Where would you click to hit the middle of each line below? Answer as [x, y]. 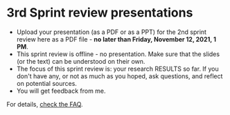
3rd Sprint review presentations [100, 13]
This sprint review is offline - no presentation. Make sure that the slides [118, 54]
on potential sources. [47, 83]
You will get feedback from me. [61, 91]
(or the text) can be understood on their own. [81, 61]
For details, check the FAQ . [45, 104]
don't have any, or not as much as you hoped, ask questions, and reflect [120, 76]
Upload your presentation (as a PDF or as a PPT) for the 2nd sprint [112, 32]
